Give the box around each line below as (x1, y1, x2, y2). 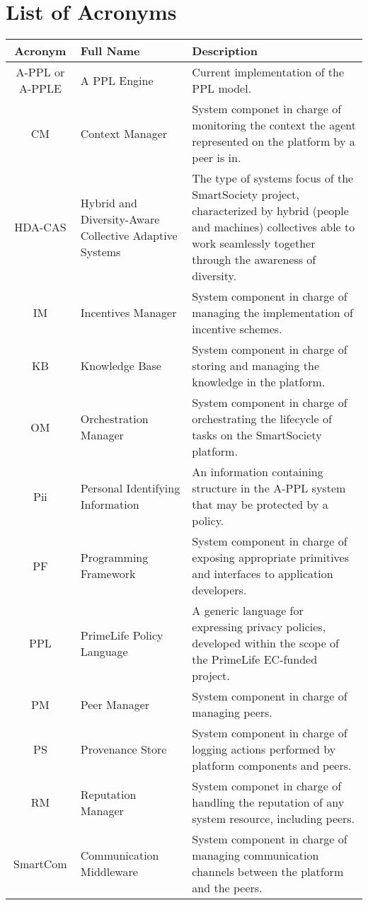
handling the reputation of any (192, 794, 345, 811)
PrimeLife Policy (80, 626, 163, 643)
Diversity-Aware (80, 210, 160, 227)
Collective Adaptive (80, 226, 178, 243)
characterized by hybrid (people (192, 202, 349, 219)
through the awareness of (192, 251, 316, 268)
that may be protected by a (192, 496, 328, 513)
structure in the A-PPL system (192, 480, 346, 497)
